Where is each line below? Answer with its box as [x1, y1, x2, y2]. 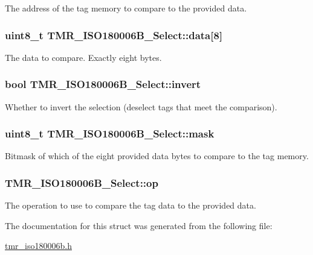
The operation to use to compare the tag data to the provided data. [5, 199, 256, 212]
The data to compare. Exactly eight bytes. [5, 51, 162, 63]
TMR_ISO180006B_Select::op [5, 175, 158, 190]
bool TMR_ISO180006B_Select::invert [5, 77, 201, 92]
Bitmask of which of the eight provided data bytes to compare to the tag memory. [5, 150, 309, 162]
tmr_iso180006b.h [5, 239, 72, 252]
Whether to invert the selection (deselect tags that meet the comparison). [5, 100, 277, 113]
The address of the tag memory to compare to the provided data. [5, 2, 247, 14]
